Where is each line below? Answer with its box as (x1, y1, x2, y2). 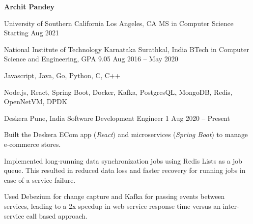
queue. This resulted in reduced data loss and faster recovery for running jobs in (4, 165, 246, 175)
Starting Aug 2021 (4, 28, 59, 38)
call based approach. (26, 210, 87, 221)
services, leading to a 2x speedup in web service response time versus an (4, 200, 221, 211)
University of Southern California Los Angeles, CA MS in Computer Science (4, 18, 234, 28)
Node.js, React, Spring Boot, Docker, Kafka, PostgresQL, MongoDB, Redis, (4, 86, 232, 97)
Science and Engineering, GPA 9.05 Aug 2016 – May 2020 (4, 54, 178, 64)
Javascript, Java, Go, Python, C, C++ (4, 70, 120, 80)
